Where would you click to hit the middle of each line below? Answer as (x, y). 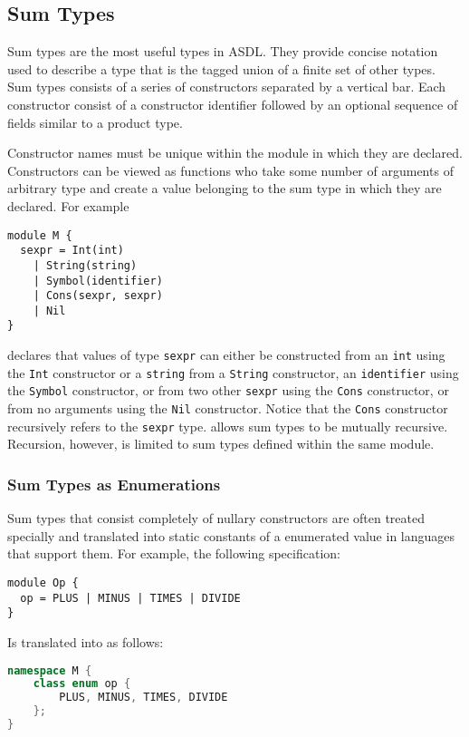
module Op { (43, 583)
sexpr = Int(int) (72, 251)
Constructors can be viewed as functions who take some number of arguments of (230, 170)
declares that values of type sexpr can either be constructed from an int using (226, 355)
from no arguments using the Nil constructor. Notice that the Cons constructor (228, 408)
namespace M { (50, 670)
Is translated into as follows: (86, 641)
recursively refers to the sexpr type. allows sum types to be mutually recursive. (228, 426)
